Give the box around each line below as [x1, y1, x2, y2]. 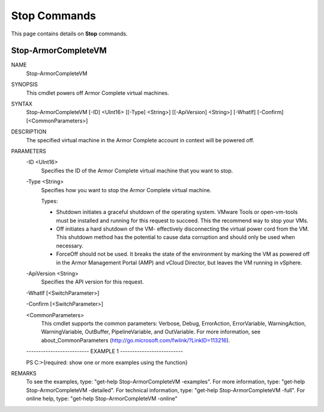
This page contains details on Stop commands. [11, 30, 128, 37]
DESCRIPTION [11, 128, 47, 135]
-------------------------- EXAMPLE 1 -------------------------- [26, 348, 183, 355]
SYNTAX [11, 100, 33, 108]
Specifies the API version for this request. [41, 278, 144, 285]
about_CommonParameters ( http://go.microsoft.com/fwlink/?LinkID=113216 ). [41, 336, 230, 344]
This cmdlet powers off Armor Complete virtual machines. [26, 89, 169, 96]
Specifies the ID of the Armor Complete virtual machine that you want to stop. [41, 167, 233, 174]
